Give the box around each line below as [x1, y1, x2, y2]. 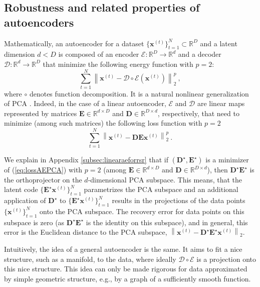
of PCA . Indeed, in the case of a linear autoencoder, [4, 98, 166, 109]
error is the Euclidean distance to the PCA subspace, [4, 227, 167, 237]
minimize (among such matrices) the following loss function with [4, 118, 202, 128]
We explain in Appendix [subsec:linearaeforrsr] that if [4, 154, 168, 165]
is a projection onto [196, 253, 256, 264]
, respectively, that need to [157, 108, 239, 118]
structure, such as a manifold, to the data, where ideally [4, 253, 176, 264]
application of [4, 195, 46, 206]
